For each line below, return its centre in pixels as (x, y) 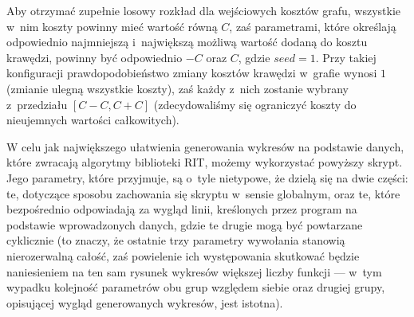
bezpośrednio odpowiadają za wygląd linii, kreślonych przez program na (182, 209)
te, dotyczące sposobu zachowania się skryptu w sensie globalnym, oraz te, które (203, 193)
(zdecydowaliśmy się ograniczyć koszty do (255, 104)
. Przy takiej (346, 57)
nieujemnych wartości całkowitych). (93, 120)
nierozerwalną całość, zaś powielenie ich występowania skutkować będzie (183, 255)
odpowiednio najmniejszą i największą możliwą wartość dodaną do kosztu (187, 42)
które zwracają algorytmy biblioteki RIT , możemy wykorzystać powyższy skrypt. (205, 162)
